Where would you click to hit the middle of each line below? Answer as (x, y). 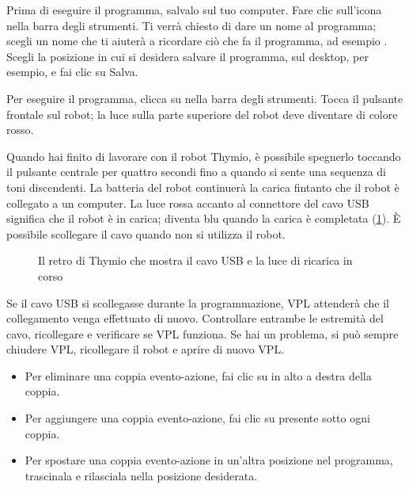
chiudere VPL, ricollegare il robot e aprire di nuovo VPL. (146, 349)
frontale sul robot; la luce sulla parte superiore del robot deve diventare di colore (202, 114)
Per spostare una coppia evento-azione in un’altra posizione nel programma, (209, 460)
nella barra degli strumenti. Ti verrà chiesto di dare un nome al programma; (191, 25)
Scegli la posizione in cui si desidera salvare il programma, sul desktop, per (187, 56)
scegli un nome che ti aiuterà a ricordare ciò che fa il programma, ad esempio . (197, 41)
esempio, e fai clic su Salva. (72, 72)
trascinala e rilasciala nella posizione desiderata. (141, 475)
